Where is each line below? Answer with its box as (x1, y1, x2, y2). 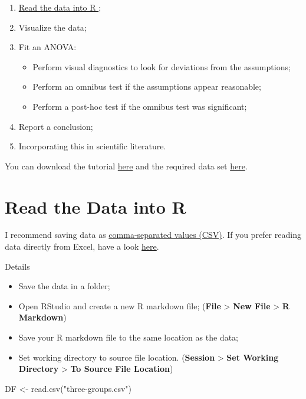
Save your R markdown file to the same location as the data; (18, 331, 238, 344)
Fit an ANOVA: (18, 41, 77, 53)
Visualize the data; (18, 21, 87, 33)
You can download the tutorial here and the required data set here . (5, 159, 248, 172)
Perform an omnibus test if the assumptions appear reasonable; (32, 80, 261, 93)
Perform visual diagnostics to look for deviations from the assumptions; (32, 60, 291, 73)
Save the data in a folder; (18, 280, 110, 292)
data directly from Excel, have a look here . (5, 240, 159, 253)
